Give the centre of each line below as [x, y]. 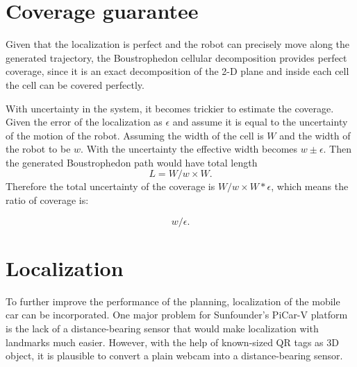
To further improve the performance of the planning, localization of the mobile [173, 301]
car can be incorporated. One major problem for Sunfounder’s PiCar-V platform [177, 315]
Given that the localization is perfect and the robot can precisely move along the [178, 44]
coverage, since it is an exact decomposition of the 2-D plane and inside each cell [177, 71]
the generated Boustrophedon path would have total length [132, 162]
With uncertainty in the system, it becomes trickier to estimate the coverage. [170, 108]
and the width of [315, 135]
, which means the [310, 186]
